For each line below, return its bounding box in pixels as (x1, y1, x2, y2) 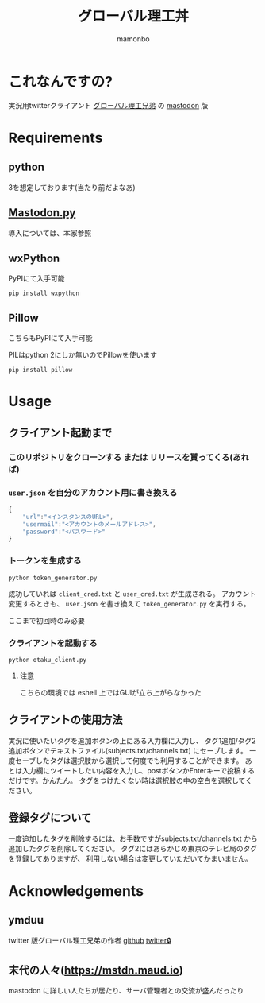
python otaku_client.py (8, 656, 87, 664)
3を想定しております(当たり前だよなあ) (8, 182, 136, 192)
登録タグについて (8, 811, 92, 825)
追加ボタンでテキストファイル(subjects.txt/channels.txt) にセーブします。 (8, 745, 248, 755)
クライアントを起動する (8, 637, 98, 649)
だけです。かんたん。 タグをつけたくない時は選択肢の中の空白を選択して (8, 776, 246, 785)
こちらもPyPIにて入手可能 (8, 333, 93, 343)
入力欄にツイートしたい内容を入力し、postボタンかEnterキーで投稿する (21, 765, 255, 775)
